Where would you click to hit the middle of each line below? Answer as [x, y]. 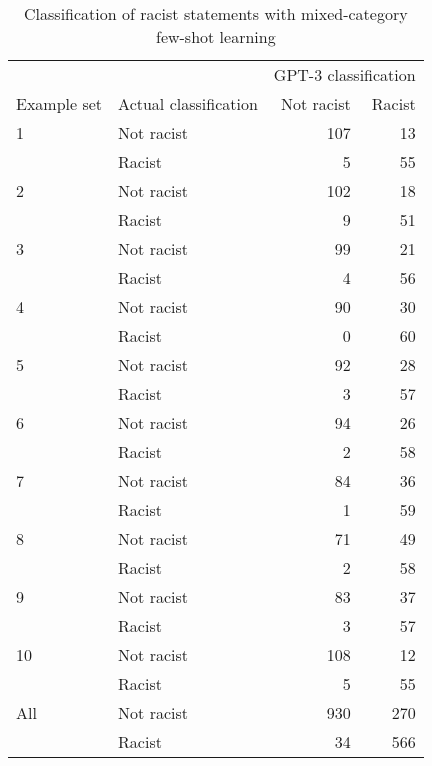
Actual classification [188, 103]
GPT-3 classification [344, 74]
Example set [59, 103]
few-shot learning [215, 36]
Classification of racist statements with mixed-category [216, 13]
